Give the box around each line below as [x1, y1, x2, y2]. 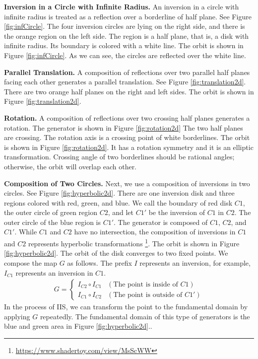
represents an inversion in [15, 267, 93, 278]
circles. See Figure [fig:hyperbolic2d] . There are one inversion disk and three [4, 188, 235, 198]
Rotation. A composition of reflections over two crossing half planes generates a [4, 112, 250, 123]
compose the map [4, 257, 58, 268]
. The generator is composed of [114, 216, 208, 227]
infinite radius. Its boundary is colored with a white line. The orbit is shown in [4, 40, 244, 51]
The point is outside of [113, 291, 183, 298]
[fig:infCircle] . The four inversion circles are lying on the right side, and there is [4, 21, 245, 31]
